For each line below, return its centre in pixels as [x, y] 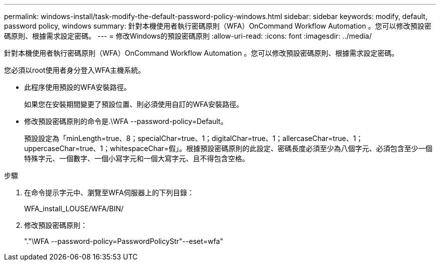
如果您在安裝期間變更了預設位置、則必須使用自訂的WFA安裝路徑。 [134, 104]
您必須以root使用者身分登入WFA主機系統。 [75, 70]
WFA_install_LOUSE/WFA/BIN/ [74, 209]
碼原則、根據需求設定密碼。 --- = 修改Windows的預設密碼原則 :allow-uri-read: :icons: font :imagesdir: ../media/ [188, 36]
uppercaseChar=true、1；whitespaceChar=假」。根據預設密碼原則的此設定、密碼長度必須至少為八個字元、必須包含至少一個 [228, 148]
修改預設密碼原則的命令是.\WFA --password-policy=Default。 [126, 121]
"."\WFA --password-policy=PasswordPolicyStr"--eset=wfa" [124, 241]
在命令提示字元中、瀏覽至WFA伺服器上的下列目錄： [109, 192]
